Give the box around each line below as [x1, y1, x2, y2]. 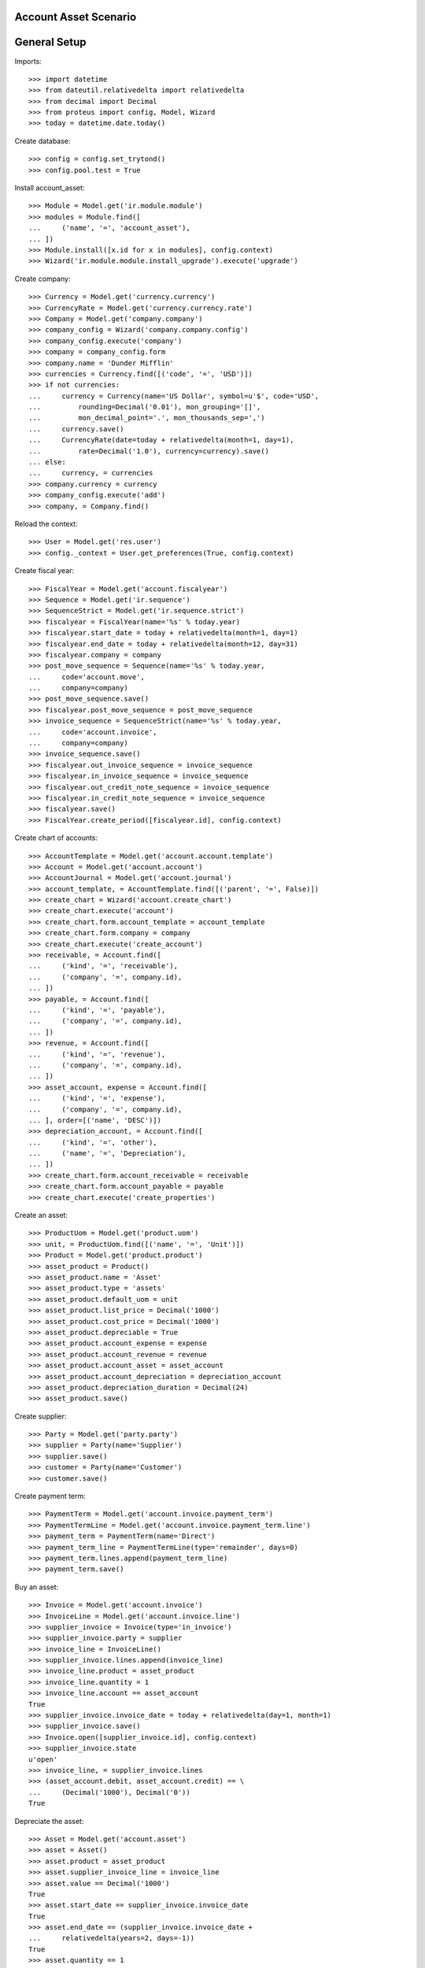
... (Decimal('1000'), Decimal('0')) [28, 1788, 190, 1796]
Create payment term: [14, 1492, 86, 1501]
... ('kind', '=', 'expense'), [28, 1094, 166, 1103]
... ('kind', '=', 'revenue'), [28, 1049, 166, 1059]
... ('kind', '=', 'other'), [28, 1138, 157, 1147]
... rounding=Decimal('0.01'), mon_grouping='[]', [28, 402, 261, 412]
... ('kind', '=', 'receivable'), [28, 961, 179, 971]
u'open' [28, 1755, 58, 1763]
